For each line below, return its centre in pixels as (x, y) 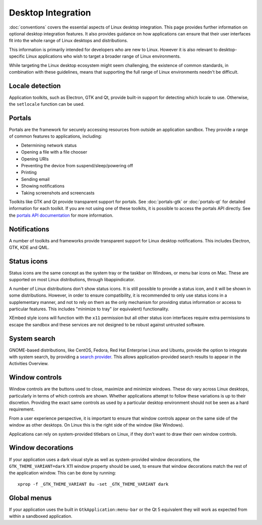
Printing (29, 173)
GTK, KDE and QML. (29, 248)
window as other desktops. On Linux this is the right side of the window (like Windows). (97, 425)
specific (17, 56)
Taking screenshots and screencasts (58, 193)
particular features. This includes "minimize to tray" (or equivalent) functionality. (89, 309)
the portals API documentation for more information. (61, 215)
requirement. (22, 409)
